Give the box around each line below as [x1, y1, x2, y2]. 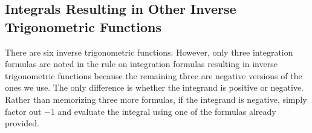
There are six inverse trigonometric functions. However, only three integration [5, 45, 293, 58]
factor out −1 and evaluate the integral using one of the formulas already [5, 105, 276, 117]
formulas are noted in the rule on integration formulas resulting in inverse [5, 57, 278, 70]
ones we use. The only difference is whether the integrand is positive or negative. [5, 81, 304, 94]
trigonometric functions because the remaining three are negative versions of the [5, 69, 302, 82]
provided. [5, 117, 39, 129]
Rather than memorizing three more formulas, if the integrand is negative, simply [5, 92, 307, 105]
